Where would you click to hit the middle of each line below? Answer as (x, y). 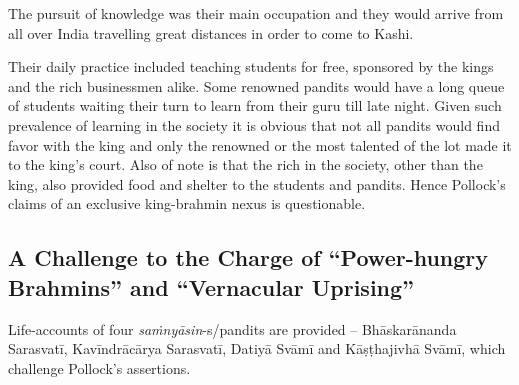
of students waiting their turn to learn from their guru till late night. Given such (255, 105)
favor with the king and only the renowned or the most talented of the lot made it (260, 144)
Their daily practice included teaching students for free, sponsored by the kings (251, 66)
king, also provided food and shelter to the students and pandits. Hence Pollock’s (257, 183)
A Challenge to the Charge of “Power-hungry (248, 257)
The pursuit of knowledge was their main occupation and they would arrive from (256, 13)
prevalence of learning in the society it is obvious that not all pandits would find (254, 124)
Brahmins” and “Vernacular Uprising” (211, 286)
